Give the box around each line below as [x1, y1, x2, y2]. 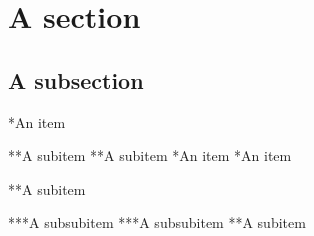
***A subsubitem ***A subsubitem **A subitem [8, 212, 306, 233]
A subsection [8, 64, 144, 95]
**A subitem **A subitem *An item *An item [8, 145, 292, 166]
